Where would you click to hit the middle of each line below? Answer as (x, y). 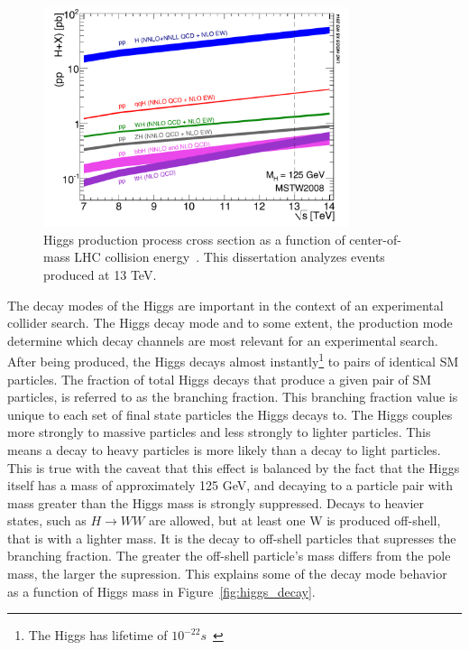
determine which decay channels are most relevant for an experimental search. (223, 340)
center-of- (375, 239)
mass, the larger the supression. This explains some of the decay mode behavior (227, 574)
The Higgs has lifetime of (98, 635)
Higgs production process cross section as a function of (194, 239)
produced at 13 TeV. (100, 274)
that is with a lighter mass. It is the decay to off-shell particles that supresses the (232, 538)
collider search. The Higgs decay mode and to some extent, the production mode (230, 323)
